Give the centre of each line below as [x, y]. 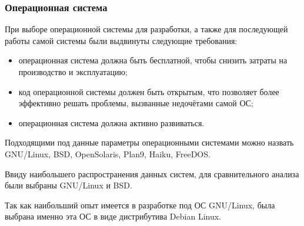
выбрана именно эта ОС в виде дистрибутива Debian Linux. [113, 216]
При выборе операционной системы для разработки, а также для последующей [146, 29]
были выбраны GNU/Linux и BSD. [69, 185]
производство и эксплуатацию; [73, 72]
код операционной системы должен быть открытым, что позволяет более [149, 91]
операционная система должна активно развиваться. [111, 122]
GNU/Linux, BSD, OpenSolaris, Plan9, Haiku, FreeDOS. [108, 154]
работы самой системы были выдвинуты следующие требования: [121, 40]
